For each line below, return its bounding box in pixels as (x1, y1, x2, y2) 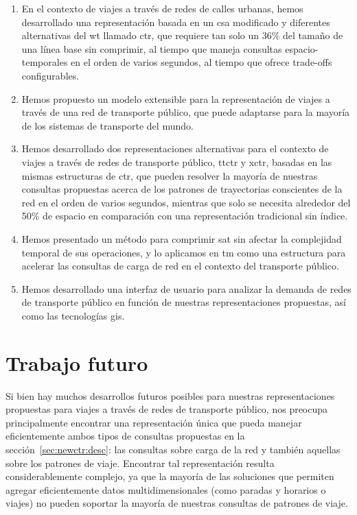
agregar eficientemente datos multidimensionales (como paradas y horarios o (5, 482, 326, 496)
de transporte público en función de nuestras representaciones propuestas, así (21, 295, 346, 309)
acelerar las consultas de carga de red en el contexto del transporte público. (21, 259, 339, 273)
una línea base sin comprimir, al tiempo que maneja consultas (21, 41, 282, 56)
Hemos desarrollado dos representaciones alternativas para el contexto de (21, 141, 329, 156)
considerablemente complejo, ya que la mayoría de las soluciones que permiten (5, 469, 334, 483)
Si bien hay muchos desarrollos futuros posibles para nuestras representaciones (5, 388, 335, 403)
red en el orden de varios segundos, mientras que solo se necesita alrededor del (21, 195, 351, 209)
